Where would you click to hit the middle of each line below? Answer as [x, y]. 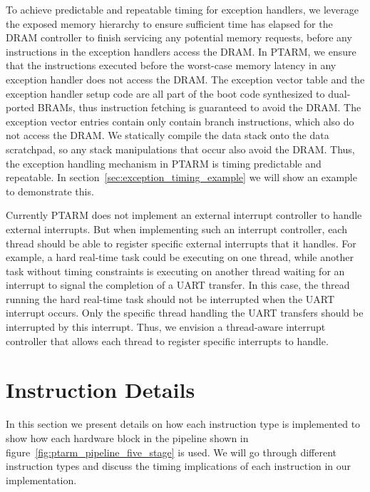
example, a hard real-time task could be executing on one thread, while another [180, 257]
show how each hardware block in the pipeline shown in [127, 437]
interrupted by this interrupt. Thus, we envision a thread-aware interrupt [166, 327]
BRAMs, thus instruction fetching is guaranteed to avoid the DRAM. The [199, 107]
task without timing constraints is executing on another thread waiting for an [175, 271]
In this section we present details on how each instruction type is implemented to [183, 424]
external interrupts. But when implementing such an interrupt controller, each [176, 229]
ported [20, 107]
